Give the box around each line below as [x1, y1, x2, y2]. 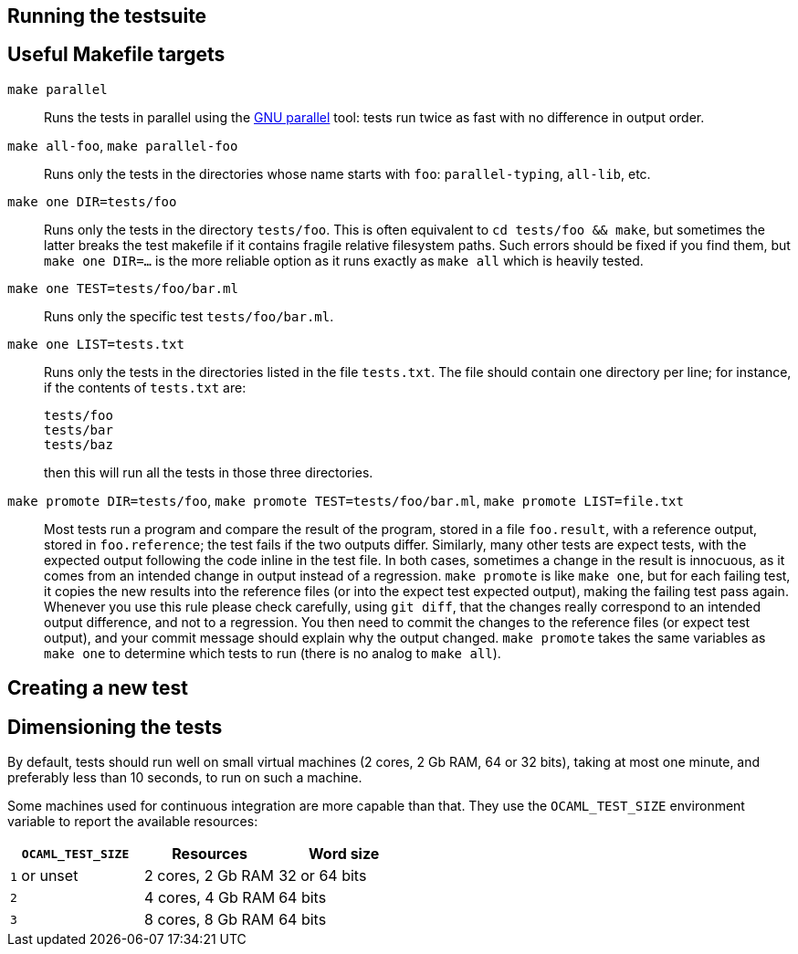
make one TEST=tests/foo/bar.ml [7, 280, 238, 296]
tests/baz [44, 436, 113, 452]
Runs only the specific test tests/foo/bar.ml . [44, 308, 334, 324]
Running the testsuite [7, 5, 207, 27]
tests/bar [44, 422, 113, 437]
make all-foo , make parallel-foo [7, 137, 238, 153]
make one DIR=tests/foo [7, 194, 177, 209]
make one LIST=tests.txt [7, 336, 184, 351]
